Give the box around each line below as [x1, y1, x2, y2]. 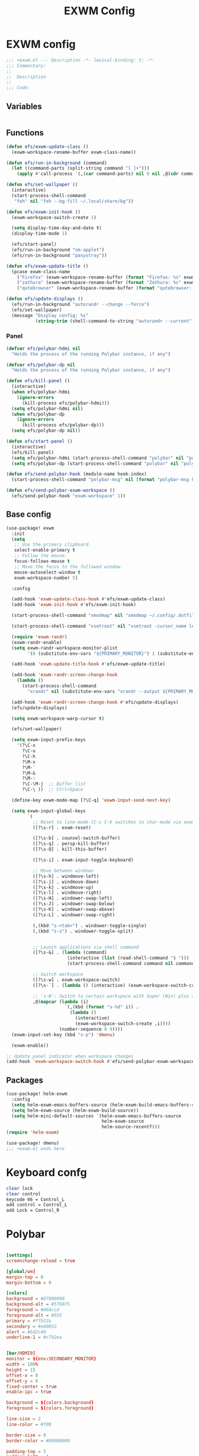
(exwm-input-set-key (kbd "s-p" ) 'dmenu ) [11, 1031, 115, 1037]
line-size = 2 [6, 1416, 41, 1422]
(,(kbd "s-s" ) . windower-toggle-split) [32, 928, 134, 934]
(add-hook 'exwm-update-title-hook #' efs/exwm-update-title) [11, 661, 166, 667]
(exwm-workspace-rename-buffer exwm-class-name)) [11, 149, 136, 155]
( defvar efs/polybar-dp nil [6, 362, 76, 368]
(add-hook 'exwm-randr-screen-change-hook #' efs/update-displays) [11, 699, 179, 705]
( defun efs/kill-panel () [6, 378, 70, 384]
